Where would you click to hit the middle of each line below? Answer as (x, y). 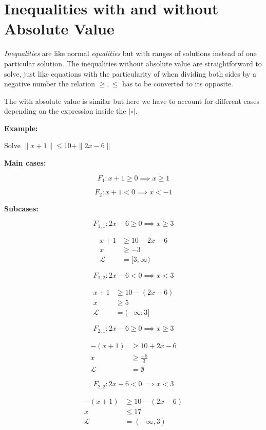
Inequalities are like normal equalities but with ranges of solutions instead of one (130, 53)
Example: (21, 128)
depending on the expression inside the (65, 111)
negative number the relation (50, 84)
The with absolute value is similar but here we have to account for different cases (132, 101)
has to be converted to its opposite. (178, 84)
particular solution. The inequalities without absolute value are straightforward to (133, 63)
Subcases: (21, 208)
